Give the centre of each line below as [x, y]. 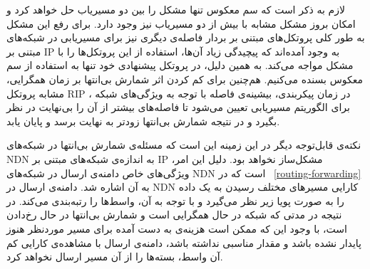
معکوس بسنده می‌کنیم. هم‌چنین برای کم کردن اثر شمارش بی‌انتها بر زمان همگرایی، [185, 79]
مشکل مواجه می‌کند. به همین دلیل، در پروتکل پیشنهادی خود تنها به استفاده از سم [180, 65]
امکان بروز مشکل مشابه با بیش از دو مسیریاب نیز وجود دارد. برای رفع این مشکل [181, 23]
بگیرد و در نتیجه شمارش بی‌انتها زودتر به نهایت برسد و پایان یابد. [143, 121]
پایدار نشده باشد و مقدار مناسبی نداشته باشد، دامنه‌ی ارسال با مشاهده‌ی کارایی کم [184, 242]
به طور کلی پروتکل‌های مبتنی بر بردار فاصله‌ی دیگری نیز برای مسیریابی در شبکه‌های [186, 37]
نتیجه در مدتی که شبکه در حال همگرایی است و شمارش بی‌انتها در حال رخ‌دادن [174, 215]
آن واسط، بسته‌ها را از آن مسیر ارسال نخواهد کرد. [115, 257]
